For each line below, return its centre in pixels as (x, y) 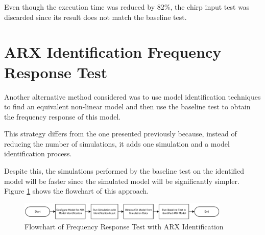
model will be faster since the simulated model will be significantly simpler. (122, 181)
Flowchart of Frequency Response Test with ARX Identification (124, 227)
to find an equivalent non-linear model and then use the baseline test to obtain (127, 107)
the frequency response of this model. (63, 116)
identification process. (38, 154)
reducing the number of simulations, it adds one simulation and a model (117, 143)
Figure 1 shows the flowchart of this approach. (77, 191)
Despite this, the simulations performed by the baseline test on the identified (124, 171)
